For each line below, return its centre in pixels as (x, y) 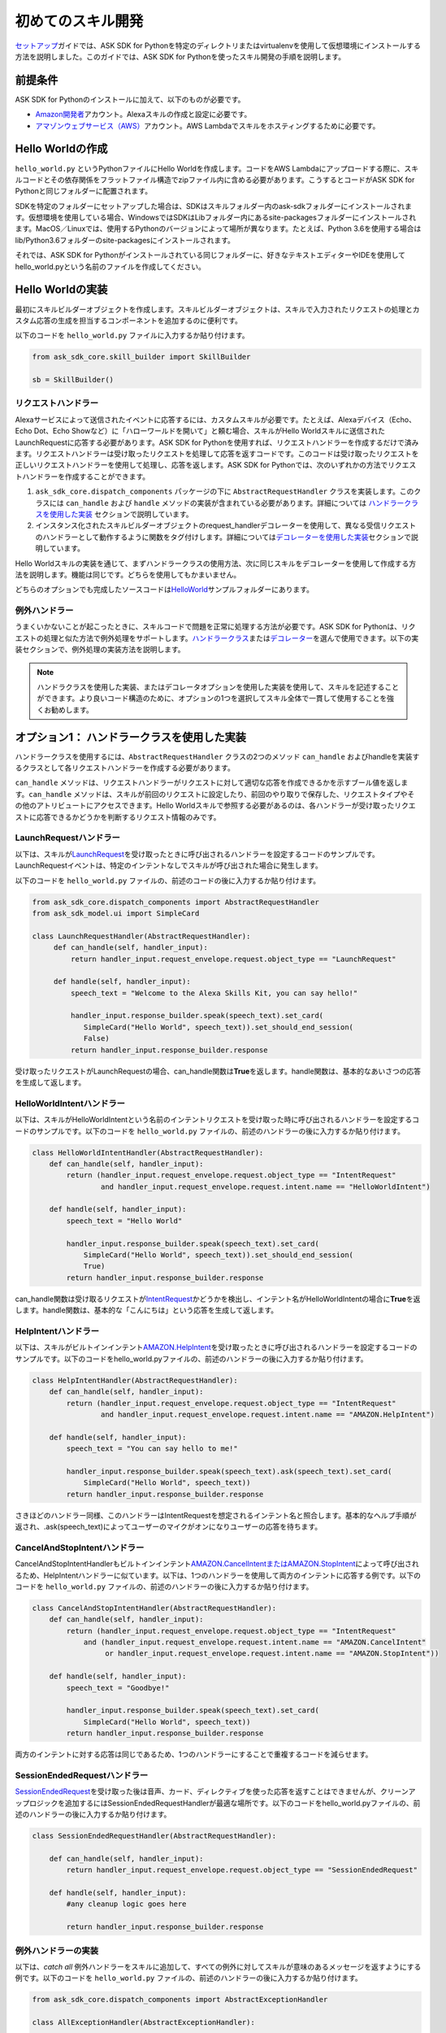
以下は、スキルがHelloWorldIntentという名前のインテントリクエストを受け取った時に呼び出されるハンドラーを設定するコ (217, 1120)
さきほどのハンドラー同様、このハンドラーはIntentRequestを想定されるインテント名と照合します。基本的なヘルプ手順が (216, 1515)
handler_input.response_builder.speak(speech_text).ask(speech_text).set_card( (229, 1471)
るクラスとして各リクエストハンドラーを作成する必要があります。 (125, 768)
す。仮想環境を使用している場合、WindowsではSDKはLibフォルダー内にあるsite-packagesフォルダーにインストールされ (216, 218)
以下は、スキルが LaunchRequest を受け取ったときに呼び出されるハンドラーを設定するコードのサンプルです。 (197, 854)
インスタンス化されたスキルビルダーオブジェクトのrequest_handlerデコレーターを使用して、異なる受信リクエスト (226, 525)
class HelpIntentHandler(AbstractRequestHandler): (135, 1380)
